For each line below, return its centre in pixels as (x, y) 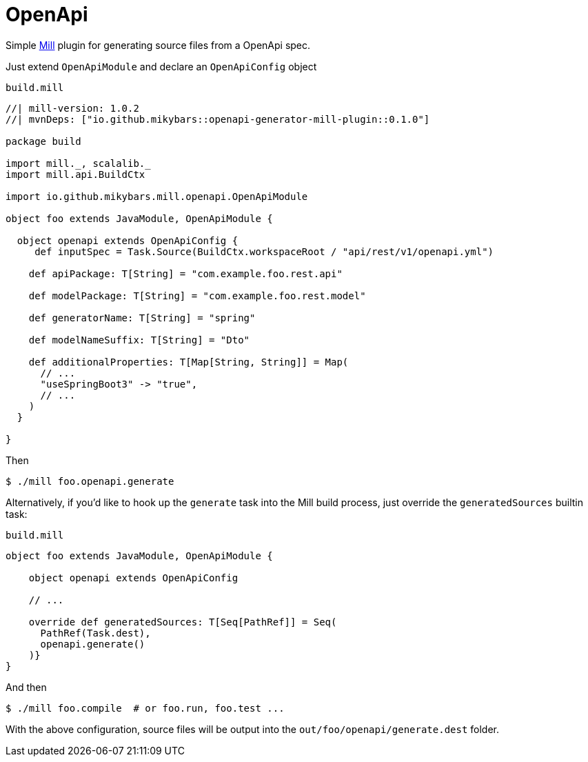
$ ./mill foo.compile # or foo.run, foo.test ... (145, 708)
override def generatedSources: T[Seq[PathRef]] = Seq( (183, 622)
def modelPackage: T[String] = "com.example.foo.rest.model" (197, 295)
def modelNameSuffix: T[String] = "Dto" (139, 340)
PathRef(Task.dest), (95, 633)
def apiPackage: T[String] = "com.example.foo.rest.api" (185, 273)
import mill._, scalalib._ (78, 163)
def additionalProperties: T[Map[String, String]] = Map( (189, 362)
